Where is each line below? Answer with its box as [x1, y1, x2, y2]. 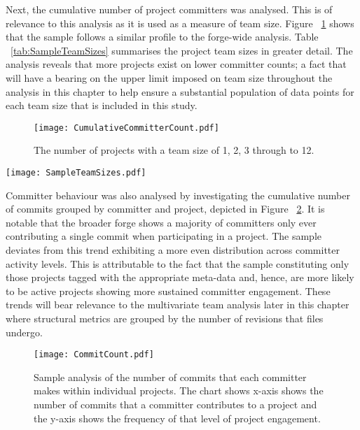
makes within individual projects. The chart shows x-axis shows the [34, 383, 324, 398]
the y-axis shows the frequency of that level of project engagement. [34, 410, 321, 425]
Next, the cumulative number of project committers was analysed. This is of [6, 2, 333, 16]
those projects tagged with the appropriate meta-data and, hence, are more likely [6, 270, 354, 285]
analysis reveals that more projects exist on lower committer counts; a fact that [6, 57, 347, 71]
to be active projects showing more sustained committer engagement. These [6, 283, 331, 298]
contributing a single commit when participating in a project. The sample [6, 229, 322, 243]
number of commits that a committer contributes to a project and [34, 397, 317, 412]
